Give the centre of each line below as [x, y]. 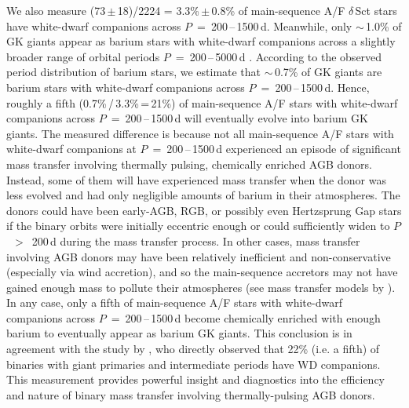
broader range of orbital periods [83, 56]
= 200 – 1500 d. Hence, [315, 87]
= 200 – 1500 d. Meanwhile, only [275, 25]
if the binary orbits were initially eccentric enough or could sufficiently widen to [198, 226]
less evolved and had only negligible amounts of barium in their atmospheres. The [203, 195]
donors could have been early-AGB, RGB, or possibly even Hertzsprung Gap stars [204, 210]
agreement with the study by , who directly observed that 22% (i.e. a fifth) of [193, 349]
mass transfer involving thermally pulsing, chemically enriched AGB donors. [190, 164]
